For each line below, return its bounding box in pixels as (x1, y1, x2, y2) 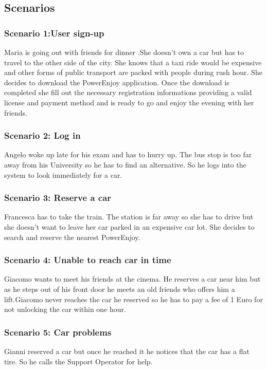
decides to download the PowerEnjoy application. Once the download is (4, 77, 229, 87)
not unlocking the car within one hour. (4, 304, 126, 314)
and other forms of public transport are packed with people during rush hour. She (4, 67, 262, 78)
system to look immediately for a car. (4, 169, 122, 180)
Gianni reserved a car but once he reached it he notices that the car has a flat (4, 345, 250, 356)
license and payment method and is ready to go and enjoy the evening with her (4, 97, 254, 107)
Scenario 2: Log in (4, 129, 81, 142)
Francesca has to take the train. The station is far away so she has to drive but (4, 211, 254, 222)
